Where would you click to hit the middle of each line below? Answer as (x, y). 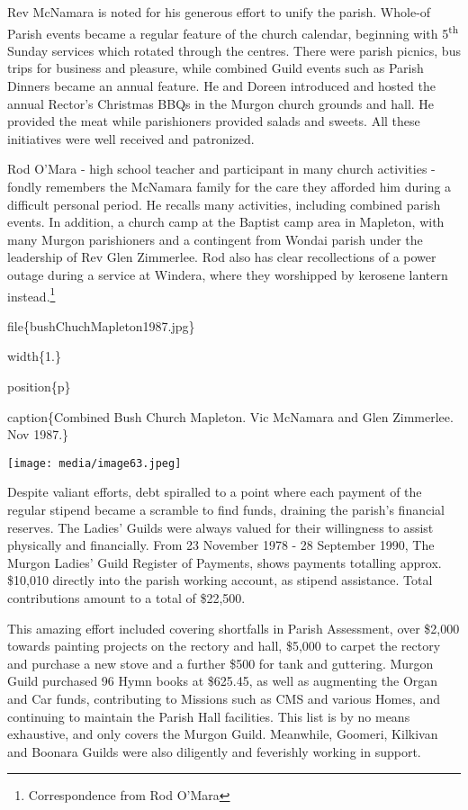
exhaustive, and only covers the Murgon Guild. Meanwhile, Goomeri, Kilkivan (223, 734)
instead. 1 (31, 294)
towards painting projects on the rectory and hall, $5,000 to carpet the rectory (224, 646)
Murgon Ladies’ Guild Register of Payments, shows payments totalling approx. (225, 562)
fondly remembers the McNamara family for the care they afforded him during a (229, 186)
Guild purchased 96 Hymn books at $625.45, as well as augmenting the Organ (223, 681)
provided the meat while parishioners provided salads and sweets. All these (214, 121)
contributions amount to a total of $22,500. (126, 598)
